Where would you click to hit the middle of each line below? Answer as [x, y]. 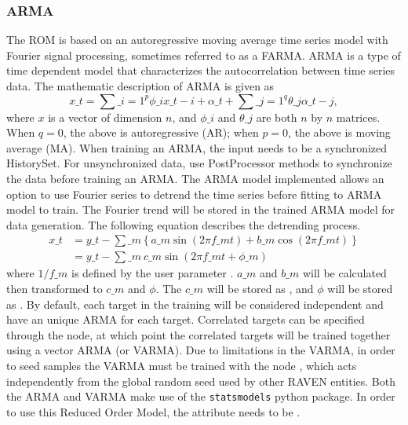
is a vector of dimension [105, 117]
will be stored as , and [260, 288]
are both [277, 117]
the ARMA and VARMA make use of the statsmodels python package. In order [201, 396]
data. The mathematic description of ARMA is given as [140, 86]
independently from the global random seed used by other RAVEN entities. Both [201, 381]
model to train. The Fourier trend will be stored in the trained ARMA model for [201, 209]
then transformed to [55, 288]
